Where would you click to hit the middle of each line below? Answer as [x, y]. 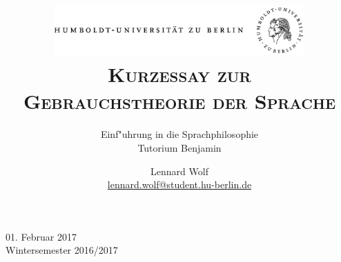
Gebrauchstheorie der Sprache [179, 101]
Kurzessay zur [179, 74]
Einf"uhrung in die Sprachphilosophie [179, 134]
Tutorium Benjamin [179, 148]
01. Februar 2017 [41, 236]
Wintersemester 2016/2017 [62, 250]
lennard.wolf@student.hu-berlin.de [179, 184]
